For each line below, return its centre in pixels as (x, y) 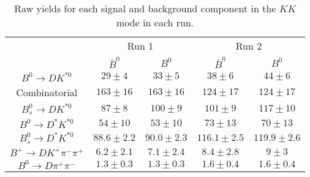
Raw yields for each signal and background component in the (145, 8)
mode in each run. (155, 22)
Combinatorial (47, 92)
